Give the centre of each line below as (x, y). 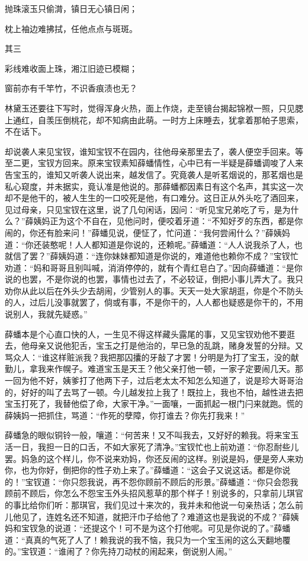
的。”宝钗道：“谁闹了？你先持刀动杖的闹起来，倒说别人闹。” (118, 551)
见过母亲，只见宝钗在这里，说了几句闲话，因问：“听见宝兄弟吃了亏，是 (144, 209)
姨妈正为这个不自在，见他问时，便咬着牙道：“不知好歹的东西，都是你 (168, 221)
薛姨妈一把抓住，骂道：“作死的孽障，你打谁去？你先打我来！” (125, 415)
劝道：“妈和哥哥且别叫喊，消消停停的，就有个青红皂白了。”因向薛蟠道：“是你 (154, 267)
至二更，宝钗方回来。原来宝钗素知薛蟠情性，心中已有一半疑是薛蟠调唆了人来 (154, 163)
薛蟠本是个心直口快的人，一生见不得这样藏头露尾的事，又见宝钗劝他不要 (146, 334)
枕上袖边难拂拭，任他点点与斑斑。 (71, 28)
